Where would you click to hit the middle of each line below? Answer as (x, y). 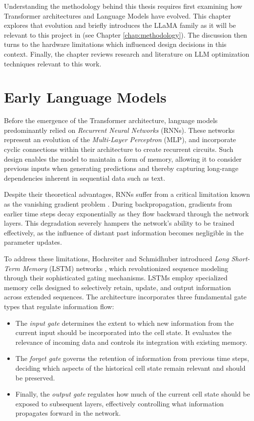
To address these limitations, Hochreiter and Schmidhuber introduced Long (116, 258)
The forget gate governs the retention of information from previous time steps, (132, 358)
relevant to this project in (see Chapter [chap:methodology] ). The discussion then (126, 34)
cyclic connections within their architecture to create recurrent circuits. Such (119, 149)
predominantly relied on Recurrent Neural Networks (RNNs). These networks (119, 130)
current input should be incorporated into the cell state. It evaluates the (123, 332)
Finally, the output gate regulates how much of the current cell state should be (133, 394)
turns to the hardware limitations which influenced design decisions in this (115, 44)
